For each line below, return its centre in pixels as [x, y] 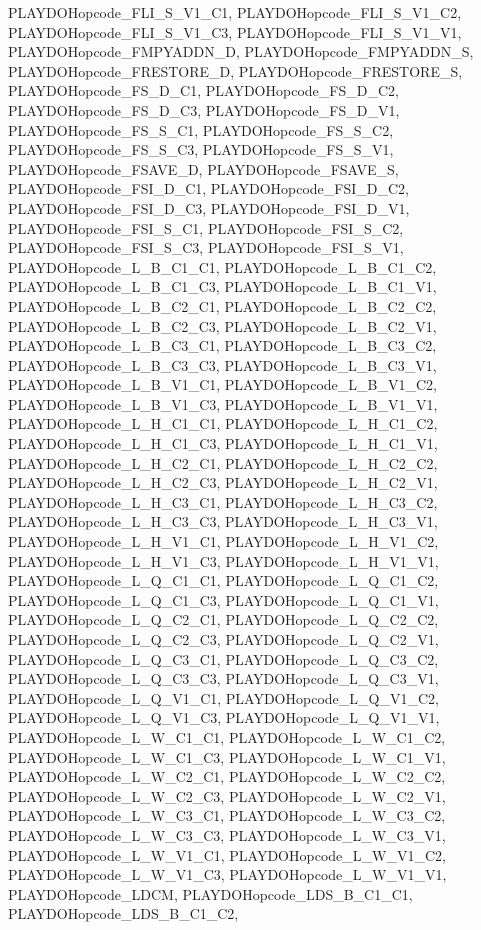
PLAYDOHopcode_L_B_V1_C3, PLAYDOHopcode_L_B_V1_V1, [223, 403]
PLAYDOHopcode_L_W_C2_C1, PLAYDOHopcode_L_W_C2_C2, [227, 776]
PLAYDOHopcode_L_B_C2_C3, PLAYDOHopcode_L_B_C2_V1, [222, 325]
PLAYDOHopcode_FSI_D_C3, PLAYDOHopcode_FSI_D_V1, [209, 207]
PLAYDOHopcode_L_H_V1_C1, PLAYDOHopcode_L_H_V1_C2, [223, 541]
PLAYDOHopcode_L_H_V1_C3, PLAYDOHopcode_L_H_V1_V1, [223, 560]
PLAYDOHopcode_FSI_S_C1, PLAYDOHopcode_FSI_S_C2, [206, 227]
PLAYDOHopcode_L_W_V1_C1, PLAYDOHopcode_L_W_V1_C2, [227, 854]
